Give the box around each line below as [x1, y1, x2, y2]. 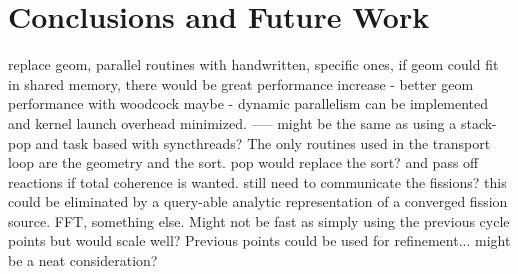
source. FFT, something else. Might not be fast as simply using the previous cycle [8, 210, 510, 231]
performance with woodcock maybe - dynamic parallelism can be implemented [8, 93, 489, 114]
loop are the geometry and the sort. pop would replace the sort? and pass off [8, 152, 479, 173]
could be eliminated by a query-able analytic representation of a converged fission [8, 191, 508, 212]
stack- [460, 112, 497, 133]
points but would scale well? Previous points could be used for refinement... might [8, 230, 511, 251]
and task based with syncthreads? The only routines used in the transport [35, 132, 491, 153]
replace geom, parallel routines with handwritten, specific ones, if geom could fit [8, 54, 499, 75]
